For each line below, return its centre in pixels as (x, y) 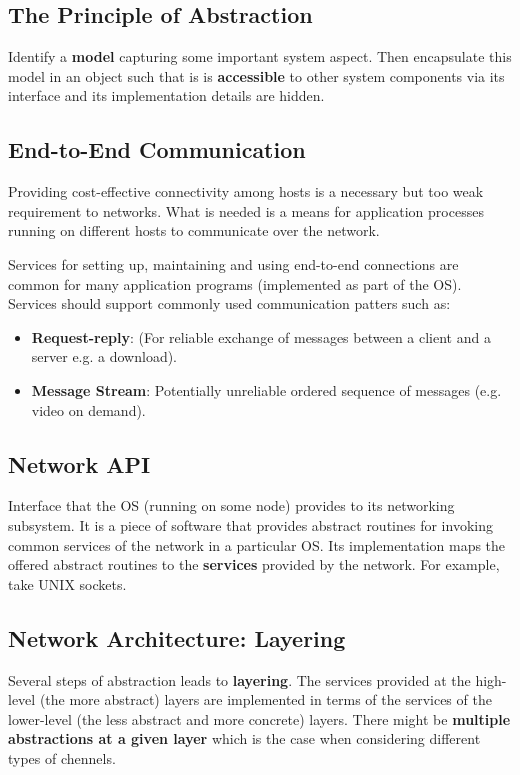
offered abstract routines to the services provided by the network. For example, (254, 564)
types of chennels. (62, 757)
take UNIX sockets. (67, 583)
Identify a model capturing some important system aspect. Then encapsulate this (260, 56)
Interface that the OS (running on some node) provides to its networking (231, 505)
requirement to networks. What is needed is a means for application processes (246, 210)
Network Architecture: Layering (177, 637)
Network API (79, 463)
